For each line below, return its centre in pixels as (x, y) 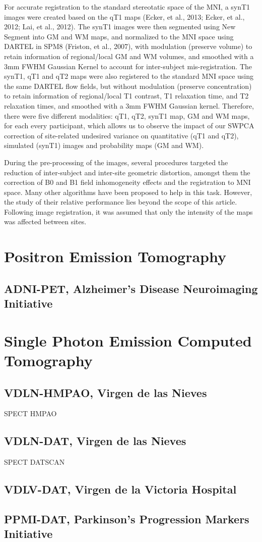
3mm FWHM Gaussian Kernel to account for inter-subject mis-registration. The (128, 66)
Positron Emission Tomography (115, 256)
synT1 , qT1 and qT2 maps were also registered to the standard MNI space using (129, 76)
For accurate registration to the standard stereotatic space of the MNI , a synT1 (127, 7)
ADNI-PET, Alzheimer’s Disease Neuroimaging (131, 288)
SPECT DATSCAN (35, 462)
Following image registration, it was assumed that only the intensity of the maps (128, 211)
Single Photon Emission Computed (128, 340)
